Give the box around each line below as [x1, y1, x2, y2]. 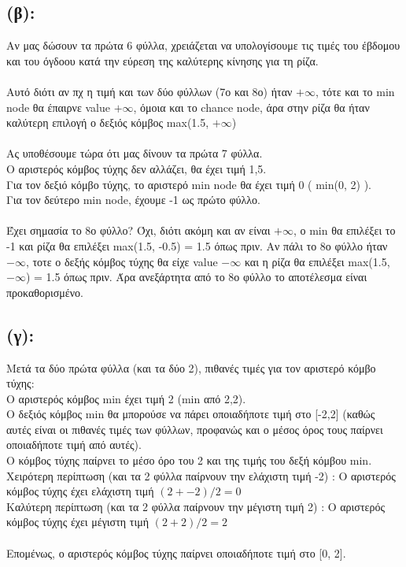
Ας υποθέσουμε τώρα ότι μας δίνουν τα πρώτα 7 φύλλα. [6, 145, 263, 161]
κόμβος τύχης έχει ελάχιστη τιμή [6, 483, 154, 499]
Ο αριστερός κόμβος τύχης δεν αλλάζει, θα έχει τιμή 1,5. [6, 160, 267, 176]
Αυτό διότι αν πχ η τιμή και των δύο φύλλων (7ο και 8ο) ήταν [6, 83, 293, 99]
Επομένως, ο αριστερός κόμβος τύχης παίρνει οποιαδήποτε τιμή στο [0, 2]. [6, 544, 346, 561]
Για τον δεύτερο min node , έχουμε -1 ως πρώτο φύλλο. [6, 191, 260, 208]
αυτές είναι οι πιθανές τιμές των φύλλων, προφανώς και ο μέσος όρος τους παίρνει [6, 421, 383, 437]
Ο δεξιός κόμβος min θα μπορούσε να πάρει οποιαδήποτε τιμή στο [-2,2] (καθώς [6, 406, 375, 422]
